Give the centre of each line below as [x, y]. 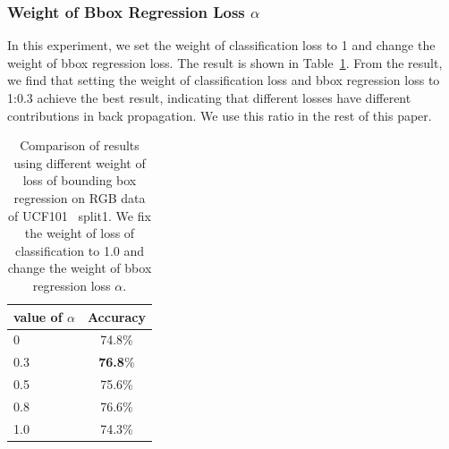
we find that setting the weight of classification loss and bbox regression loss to [224, 80]
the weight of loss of [80, 233]
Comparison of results [80, 145]
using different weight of [80, 162]
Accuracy [116, 316]
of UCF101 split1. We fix [80, 215]
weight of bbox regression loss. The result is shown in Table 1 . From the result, [225, 62]
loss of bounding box [80, 180]
